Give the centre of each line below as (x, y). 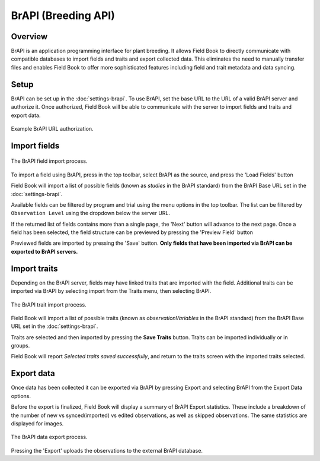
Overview (29, 37)
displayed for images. (37, 423)
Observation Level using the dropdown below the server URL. (91, 213)
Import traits (34, 268)
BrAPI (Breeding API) (63, 15)
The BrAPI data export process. (49, 437)
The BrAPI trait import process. (49, 304)
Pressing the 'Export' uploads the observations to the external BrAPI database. (107, 450)
